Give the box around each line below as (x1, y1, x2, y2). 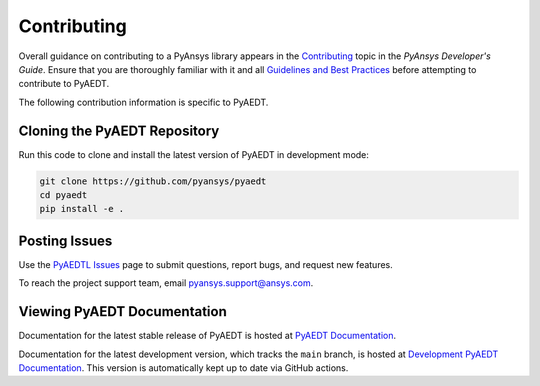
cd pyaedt (39, 190, 88, 200)
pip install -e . (39, 203, 125, 215)
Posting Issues (18, 232, 113, 249)
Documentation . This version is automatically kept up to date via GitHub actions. (18, 361, 349, 374)
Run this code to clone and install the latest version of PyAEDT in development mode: (18, 148, 370, 160)
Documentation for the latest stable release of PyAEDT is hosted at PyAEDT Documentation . (18, 330, 397, 342)
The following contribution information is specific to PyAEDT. (18, 96, 269, 108)
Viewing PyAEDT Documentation (18, 303, 227, 320)
